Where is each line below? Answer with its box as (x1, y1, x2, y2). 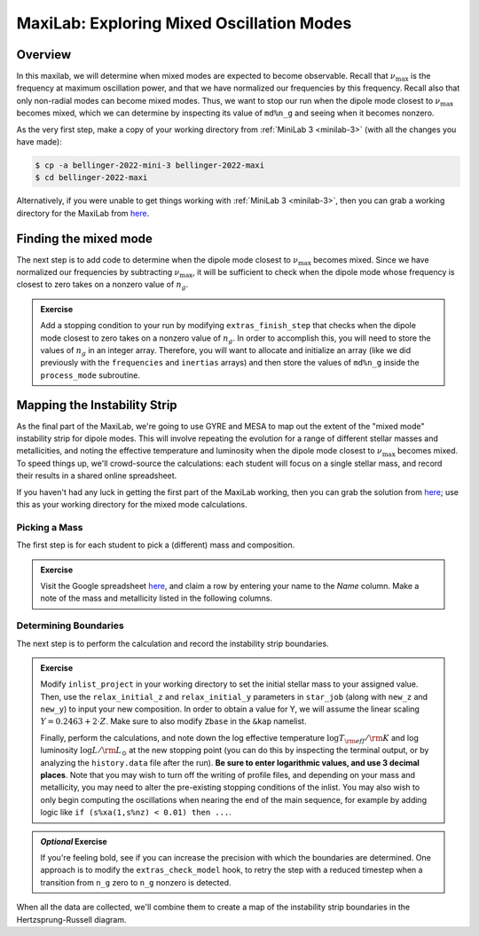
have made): (16, 137, 62, 147)
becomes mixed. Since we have (313, 254, 429, 265)
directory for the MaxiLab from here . (16, 208, 150, 218)
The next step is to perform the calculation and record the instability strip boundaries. (16, 638, 329, 649)
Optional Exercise (40, 836, 108, 846)
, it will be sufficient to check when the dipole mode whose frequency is (192, 267, 455, 278)
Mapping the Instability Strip (16, 397, 177, 413)
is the (410, 71, 431, 82)
